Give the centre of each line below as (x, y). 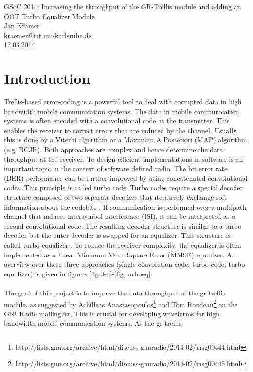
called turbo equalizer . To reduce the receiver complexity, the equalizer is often (123, 245)
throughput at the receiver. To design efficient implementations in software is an (124, 159)
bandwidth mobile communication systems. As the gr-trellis (93, 323)
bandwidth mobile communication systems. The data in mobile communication (122, 111)
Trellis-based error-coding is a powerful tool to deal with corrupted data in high (123, 102)
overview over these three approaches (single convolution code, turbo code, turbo (125, 264)
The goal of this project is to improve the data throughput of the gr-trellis (115, 292)
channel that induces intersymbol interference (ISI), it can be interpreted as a (120, 216)
